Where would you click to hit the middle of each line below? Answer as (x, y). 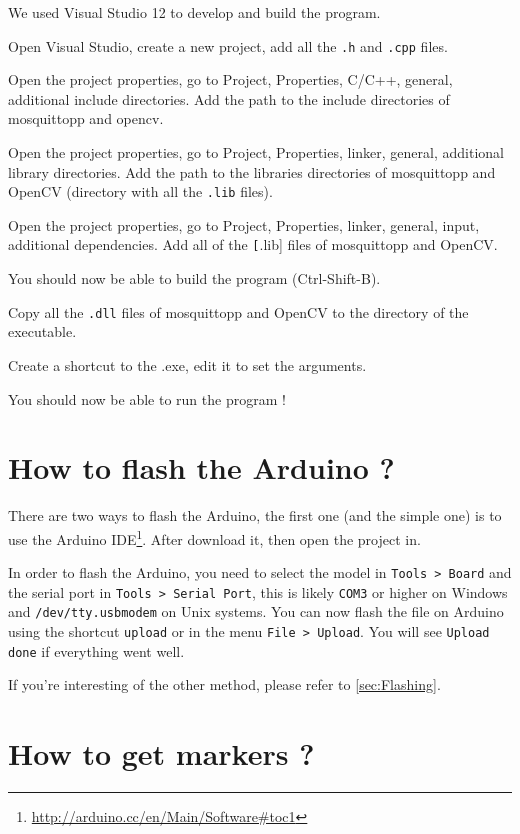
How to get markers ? (161, 753)
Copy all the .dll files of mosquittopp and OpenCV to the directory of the (238, 311)
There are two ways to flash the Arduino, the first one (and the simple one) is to (255, 515)
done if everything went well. (96, 650)
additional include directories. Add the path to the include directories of (229, 98)
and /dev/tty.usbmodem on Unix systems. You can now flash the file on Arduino (256, 611)
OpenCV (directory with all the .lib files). (140, 191)
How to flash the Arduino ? (201, 467)
